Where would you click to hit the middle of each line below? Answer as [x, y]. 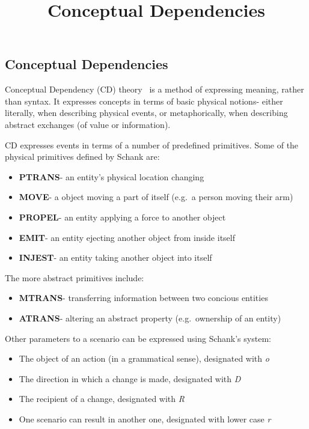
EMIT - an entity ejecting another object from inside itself [127, 237]
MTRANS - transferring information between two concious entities [143, 298]
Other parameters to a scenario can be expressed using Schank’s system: [138, 338]
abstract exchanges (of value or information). [88, 124]
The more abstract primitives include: [75, 277]
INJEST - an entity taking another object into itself [115, 257]
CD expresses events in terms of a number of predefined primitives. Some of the [152, 145]
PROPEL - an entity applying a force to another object [122, 217]
